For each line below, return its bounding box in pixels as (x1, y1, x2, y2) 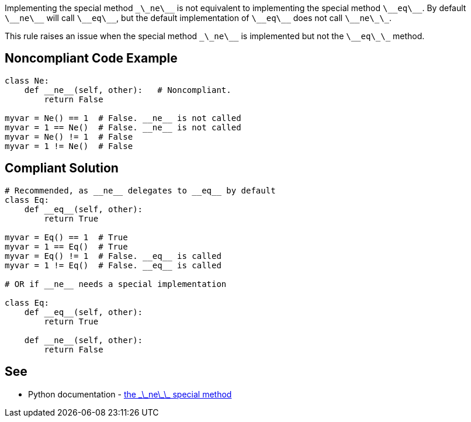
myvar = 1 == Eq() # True (5, 241, 128, 251)
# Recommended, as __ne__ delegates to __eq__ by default (5, 185, 276, 195)
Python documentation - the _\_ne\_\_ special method (28, 389, 232, 399)
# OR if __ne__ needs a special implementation (5, 279, 227, 289)
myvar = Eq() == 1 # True (5, 232, 128, 242)
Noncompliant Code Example (5, 51, 178, 66)
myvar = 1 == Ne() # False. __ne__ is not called (5, 122, 241, 132)
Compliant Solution (5, 161, 119, 176)
